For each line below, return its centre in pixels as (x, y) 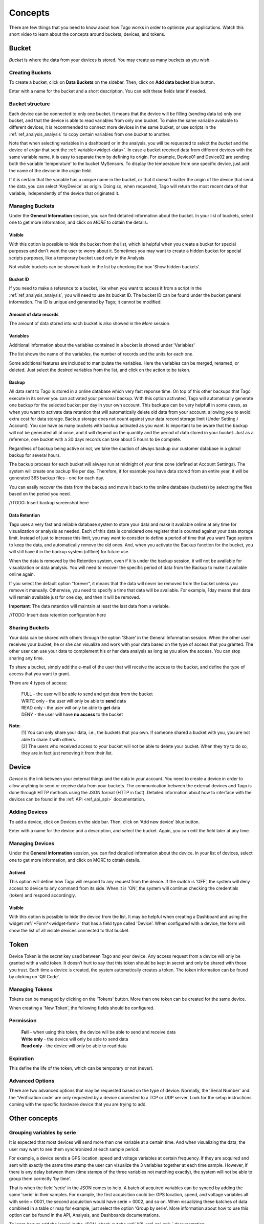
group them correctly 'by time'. (40, 1179)
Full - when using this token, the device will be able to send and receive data (99, 1032)
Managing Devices (32, 843)
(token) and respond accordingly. (43, 895)
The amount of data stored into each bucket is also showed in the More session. (90, 324)
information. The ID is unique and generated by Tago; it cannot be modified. (86, 302)
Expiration (22, 1059)
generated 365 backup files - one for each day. (57, 478)
